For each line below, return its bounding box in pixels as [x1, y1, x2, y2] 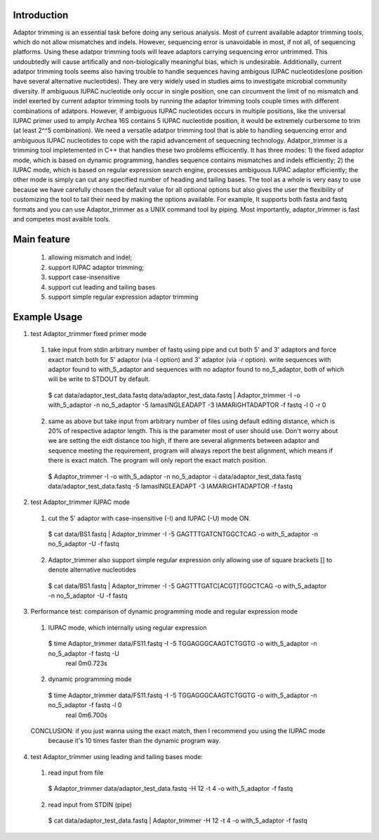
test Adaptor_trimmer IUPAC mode [30, 498, 130, 506]
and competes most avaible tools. [13, 214, 111, 223]
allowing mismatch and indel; [48, 253, 133, 261]
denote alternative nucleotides [48, 566, 136, 574]
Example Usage [13, 311, 83, 323]
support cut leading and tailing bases [48, 283, 156, 291]
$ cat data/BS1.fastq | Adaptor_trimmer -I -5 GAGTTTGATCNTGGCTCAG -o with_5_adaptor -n [48, 530, 319, 538]
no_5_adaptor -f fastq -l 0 [48, 701, 122, 709]
